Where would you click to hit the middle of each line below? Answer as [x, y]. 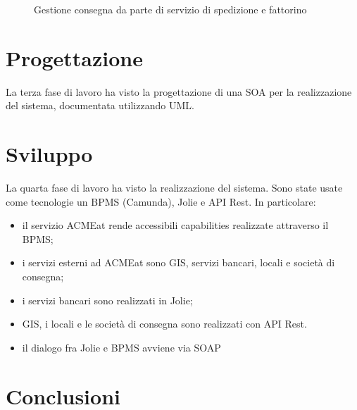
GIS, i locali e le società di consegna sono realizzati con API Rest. [164, 324]
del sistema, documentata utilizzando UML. [100, 105]
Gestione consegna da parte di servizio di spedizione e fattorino [170, 9]
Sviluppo [49, 154]
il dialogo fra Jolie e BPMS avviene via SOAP [121, 347]
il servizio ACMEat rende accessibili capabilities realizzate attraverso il [175, 225]
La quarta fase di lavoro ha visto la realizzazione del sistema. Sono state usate [174, 188]
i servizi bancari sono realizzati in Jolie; [107, 300]
